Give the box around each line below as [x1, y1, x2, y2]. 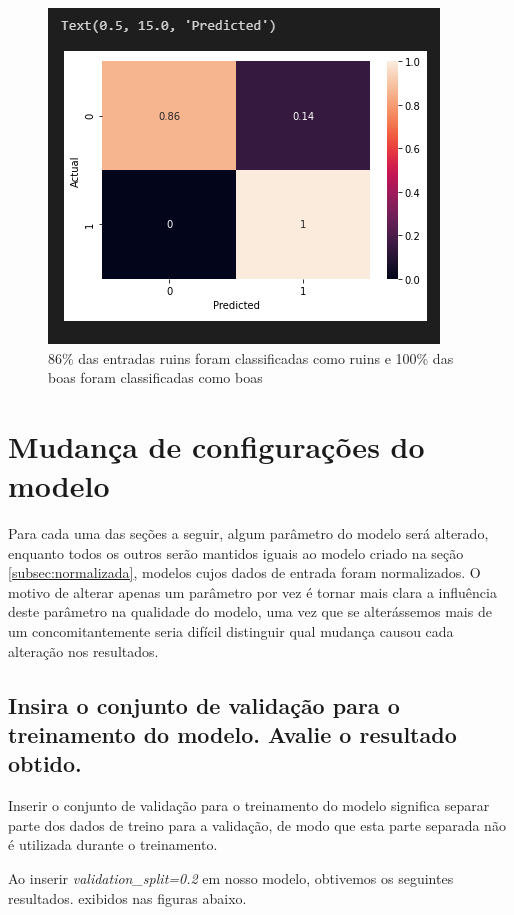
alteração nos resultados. [8, 640, 159, 661]
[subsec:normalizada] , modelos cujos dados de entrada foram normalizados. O [8, 562, 481, 583]
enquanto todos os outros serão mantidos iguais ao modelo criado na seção [8, 542, 464, 563]
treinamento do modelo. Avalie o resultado [8, 719, 457, 750]
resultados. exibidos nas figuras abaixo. [8, 887, 247, 908]
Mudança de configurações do [8, 425, 425, 466]
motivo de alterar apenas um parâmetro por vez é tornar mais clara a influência [8, 581, 497, 602]
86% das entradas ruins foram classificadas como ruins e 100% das [48, 347, 454, 368]
